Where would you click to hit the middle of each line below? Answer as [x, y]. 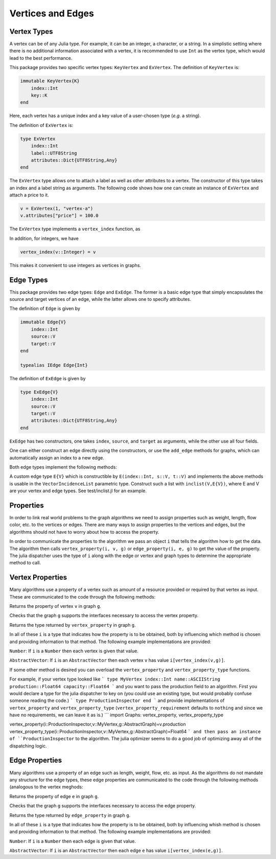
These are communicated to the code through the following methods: [83, 597]
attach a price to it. [29, 195]
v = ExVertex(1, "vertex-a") [57, 209]
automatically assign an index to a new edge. [57, 457]
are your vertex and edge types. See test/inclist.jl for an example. [78, 491]
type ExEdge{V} [39, 392]
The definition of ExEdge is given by [48, 378]
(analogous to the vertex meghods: [47, 787]
